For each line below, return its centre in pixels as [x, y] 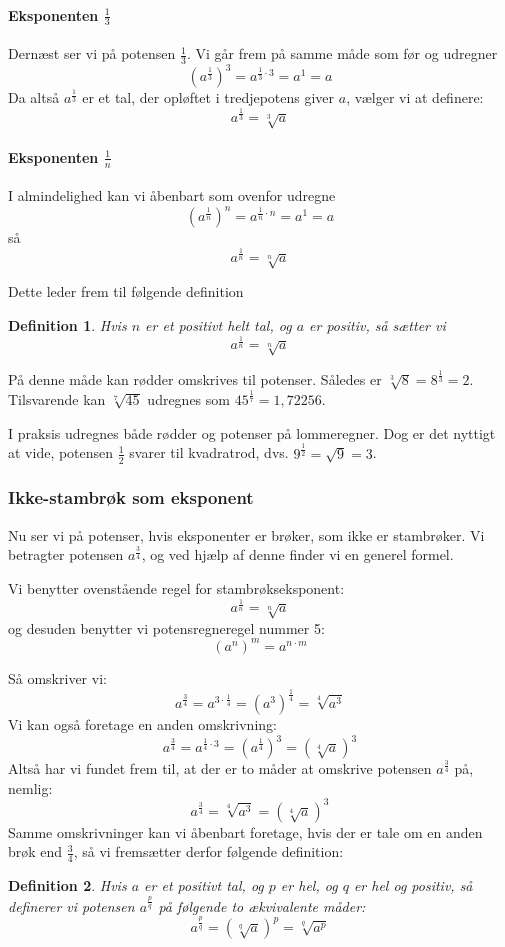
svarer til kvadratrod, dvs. [209, 452]
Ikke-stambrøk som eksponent [131, 497]
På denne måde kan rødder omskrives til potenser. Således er [195, 379]
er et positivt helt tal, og [218, 324]
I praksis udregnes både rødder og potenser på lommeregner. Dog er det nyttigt [252, 432]
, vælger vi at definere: [415, 97]
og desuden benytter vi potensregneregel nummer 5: [166, 627]
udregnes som [188, 399]
